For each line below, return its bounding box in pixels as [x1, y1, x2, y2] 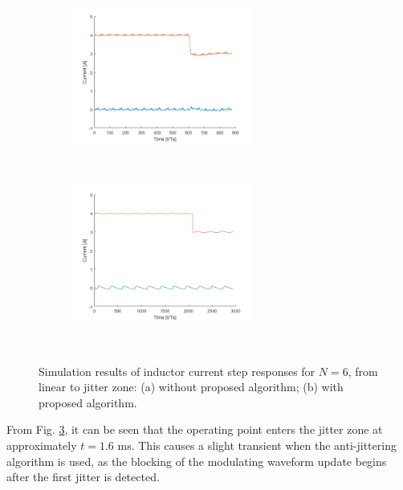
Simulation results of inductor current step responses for [39, 362, 315, 379]
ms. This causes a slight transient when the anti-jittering [117, 436, 397, 453]
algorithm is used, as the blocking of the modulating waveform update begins [6, 452, 387, 469]
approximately [6, 436, 77, 453]
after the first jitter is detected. [6, 468, 160, 485]
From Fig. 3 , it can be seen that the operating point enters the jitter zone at [6, 421, 383, 438]
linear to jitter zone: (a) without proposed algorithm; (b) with [39, 378, 344, 395]
